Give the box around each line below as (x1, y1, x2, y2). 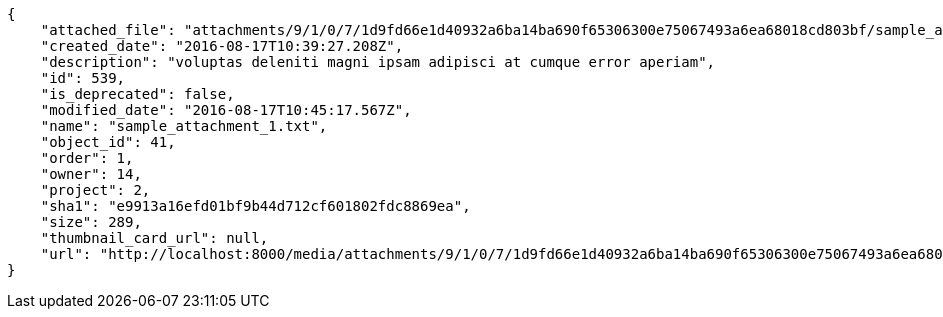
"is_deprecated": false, (40, 86, 235, 102)
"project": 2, (40, 182, 151, 198)
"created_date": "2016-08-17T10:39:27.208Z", (40, 38, 404, 54)
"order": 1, (40, 150, 134, 166)
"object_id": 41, (40, 134, 176, 150)
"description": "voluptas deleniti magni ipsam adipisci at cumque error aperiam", (40, 54, 716, 70)
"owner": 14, (40, 166, 142, 182)
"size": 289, (40, 214, 142, 230)
